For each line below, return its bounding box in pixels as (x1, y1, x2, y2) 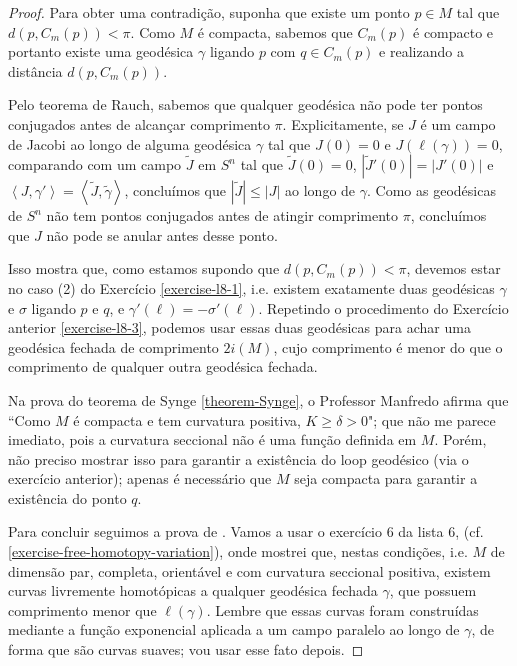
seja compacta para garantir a (294, 468, 478, 489)
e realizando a (379, 41, 464, 62)
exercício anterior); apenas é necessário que (8, 468, 272, 489)
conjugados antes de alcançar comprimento (8, 113, 270, 134)
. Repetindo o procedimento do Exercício (258, 297, 509, 318)
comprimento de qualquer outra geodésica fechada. (8, 356, 318, 377)
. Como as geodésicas (367, 180, 496, 201)
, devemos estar (406, 258, 501, 279)
